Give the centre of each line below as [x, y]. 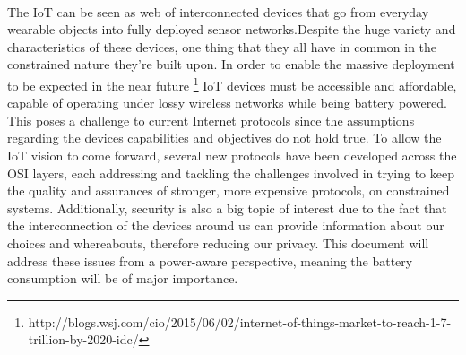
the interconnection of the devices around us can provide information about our [226, 225]
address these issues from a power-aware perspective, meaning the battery [210, 260]
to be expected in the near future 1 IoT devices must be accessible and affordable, [232, 83]
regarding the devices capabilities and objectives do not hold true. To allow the [224, 138]
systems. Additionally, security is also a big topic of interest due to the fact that [227, 208]
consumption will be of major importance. [123, 278]
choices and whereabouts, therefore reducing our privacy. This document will [218, 242]
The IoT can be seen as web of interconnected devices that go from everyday [218, 11]
